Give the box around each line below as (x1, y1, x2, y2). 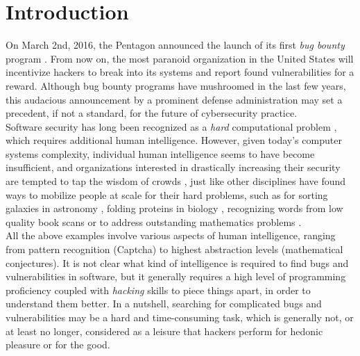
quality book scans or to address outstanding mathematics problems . (6, 214, 302, 229)
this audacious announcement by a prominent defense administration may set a (6, 92, 343, 106)
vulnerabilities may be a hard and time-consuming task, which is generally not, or (6, 310, 354, 324)
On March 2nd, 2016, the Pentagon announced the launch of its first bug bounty (6, 38, 345, 52)
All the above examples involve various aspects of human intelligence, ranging (6, 228, 336, 243)
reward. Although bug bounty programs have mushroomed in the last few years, (6, 78, 346, 92)
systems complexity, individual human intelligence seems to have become (6, 146, 315, 161)
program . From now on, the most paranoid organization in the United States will (6, 51, 354, 65)
